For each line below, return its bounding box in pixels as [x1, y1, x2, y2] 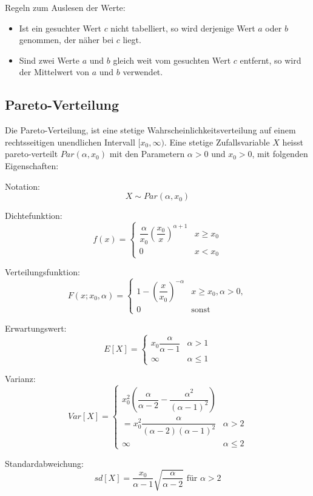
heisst [282, 135, 303, 148]
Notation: [5, 179, 40, 192]
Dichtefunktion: [5, 209, 62, 222]
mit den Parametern [109, 147, 185, 160]
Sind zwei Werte [19, 53, 80, 66]
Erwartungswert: [5, 321, 67, 334]
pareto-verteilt [5, 147, 58, 160]
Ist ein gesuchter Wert [19, 21, 101, 34]
